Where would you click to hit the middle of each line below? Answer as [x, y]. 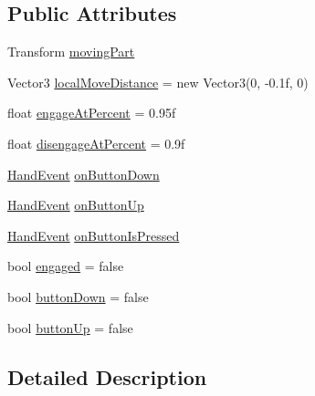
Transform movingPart [71, 52]
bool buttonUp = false [70, 327]
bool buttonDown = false [78, 296]
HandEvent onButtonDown [84, 174]
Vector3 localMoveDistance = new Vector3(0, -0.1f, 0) [158, 82]
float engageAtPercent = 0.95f [92, 113]
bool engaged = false [66, 266]
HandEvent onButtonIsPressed [94, 235]
